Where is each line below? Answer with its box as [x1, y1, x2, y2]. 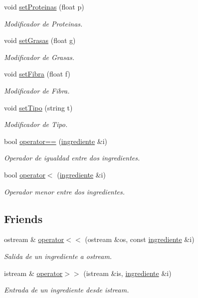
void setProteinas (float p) [4, 1, 84, 11]
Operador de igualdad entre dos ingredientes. [4, 152, 140, 163]
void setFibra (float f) [4, 68, 70, 79]
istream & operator [4, 267, 63, 278]
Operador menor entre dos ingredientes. [4, 186, 125, 196]
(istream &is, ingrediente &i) [83, 267, 172, 278]
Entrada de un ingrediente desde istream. [4, 284, 129, 295]
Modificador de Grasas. [4, 51, 75, 62]
